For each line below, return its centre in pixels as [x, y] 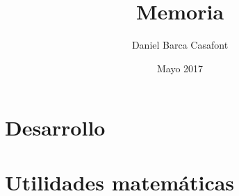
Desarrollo [55, 128]
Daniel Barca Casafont [180, 45]
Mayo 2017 [180, 68]
